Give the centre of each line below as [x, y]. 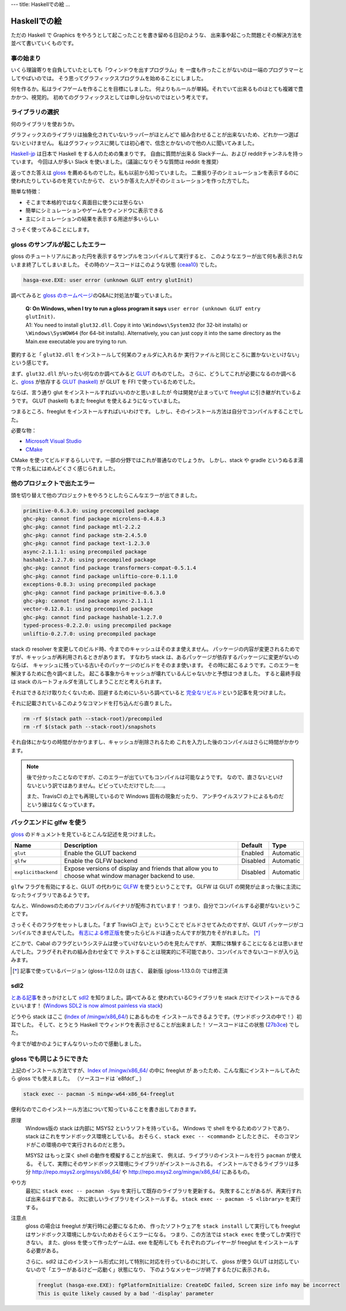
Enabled [252, 853]
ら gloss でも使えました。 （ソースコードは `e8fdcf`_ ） [78, 1078]
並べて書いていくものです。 [44, 43]
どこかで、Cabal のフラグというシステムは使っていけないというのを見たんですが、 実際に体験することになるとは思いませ [157, 944]
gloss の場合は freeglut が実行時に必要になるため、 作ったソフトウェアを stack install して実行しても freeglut [163, 1226]
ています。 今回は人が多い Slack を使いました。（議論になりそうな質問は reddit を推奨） [116, 162]
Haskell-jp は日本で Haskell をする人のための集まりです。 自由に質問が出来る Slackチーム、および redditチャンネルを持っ [157, 153]
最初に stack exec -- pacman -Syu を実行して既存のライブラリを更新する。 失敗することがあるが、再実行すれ [163, 1191]
